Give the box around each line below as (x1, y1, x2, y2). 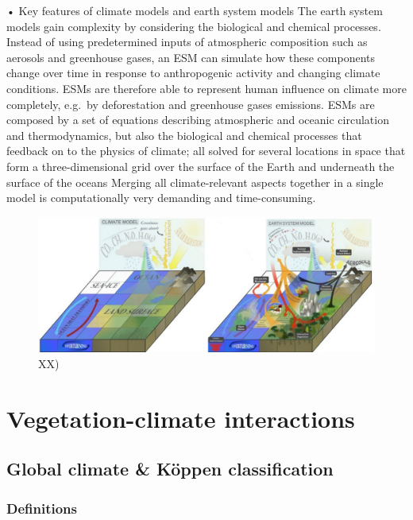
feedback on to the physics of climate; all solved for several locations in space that (6, 142, 406, 159)
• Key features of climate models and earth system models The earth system (6, 2, 383, 18)
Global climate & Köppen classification (6, 456, 334, 481)
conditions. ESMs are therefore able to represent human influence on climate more (6, 80, 407, 96)
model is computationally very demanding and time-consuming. (6, 189, 316, 206)
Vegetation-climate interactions (6, 402, 355, 434)
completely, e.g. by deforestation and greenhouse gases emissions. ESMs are (6, 95, 375, 112)
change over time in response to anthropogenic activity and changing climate (6, 64, 380, 81)
